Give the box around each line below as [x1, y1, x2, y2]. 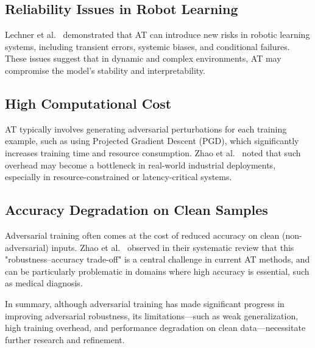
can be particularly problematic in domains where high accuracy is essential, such [5, 264, 310, 277]
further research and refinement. [5, 333, 125, 346]
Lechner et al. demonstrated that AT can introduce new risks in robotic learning [5, 28, 310, 41]
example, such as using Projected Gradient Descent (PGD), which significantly [5, 134, 299, 147]
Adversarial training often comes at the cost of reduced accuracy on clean [5, 228, 280, 241]
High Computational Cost [5, 93, 172, 112]
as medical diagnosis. [5, 277, 83, 289]
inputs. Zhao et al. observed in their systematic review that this [51, 241, 294, 253]
